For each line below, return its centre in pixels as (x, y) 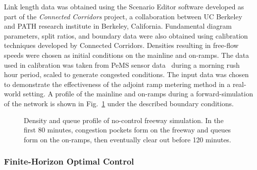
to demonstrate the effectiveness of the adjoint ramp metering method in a (117, 84)
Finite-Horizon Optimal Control (69, 161)
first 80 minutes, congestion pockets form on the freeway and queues (128, 130)
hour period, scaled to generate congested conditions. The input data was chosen (127, 74)
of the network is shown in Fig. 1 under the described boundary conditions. (119, 103)
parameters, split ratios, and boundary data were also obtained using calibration (126, 35)
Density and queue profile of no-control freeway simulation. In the (124, 120)
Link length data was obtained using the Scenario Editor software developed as (124, 6)
